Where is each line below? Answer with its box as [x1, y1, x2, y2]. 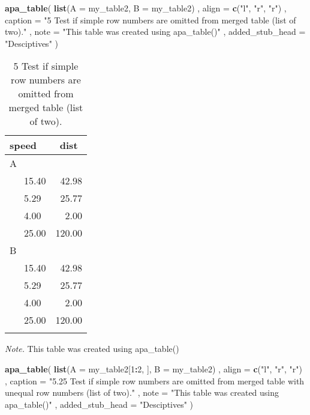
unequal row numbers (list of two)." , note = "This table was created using [5, 386, 279, 399]
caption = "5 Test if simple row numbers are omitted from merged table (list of [5, 13, 296, 26]
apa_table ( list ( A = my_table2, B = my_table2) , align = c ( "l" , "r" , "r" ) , [5, 2, 287, 14]
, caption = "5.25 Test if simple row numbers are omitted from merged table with [5, 374, 305, 387]
